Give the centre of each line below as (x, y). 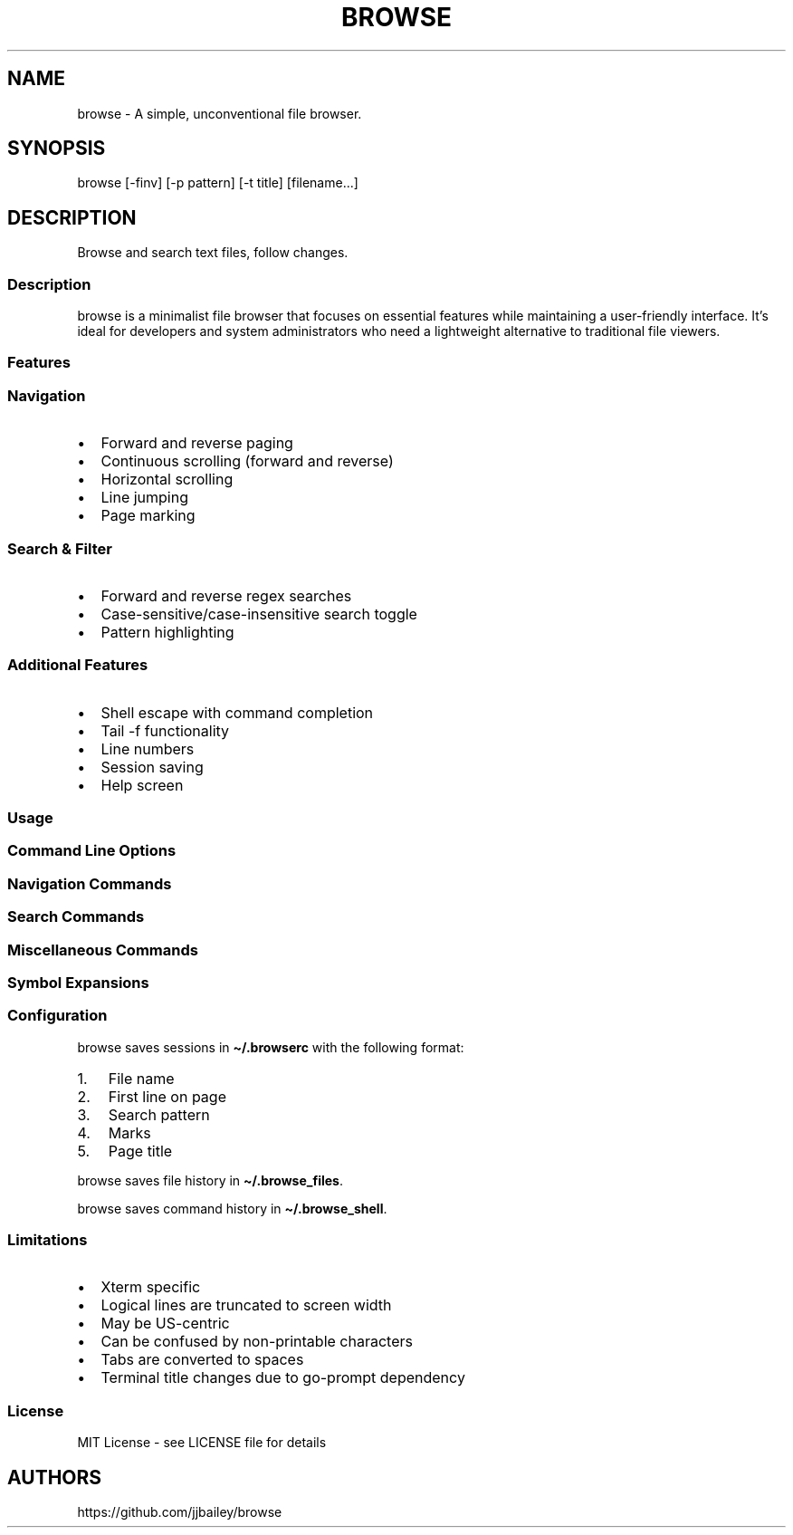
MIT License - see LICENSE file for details (202, 1443)
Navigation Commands (90, 883)
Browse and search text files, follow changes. (213, 253)
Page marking (148, 516)
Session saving (152, 767)
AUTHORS (55, 1477)
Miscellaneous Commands (103, 950)
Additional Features (78, 665)
